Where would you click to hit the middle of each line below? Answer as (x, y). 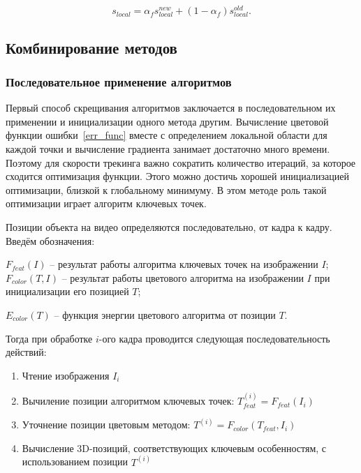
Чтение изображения (66, 375)
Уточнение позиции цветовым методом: (106, 425)
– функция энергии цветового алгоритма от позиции (165, 314)
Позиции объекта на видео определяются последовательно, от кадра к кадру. (169, 226)
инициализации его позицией (67, 291)
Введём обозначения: (50, 240)
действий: (26, 352)
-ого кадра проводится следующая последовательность (214, 338)
